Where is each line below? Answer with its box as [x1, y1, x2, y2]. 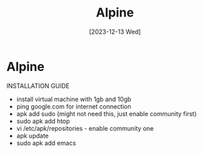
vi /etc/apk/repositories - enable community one [16, 124, 154, 132]
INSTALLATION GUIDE [6, 81, 70, 90]
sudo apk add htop [16, 117, 70, 125]
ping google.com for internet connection [16, 102, 131, 111]
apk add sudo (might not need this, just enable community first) [16, 109, 197, 118]
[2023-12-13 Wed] [89, 27, 141, 36]
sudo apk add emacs [16, 139, 76, 147]
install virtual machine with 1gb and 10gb [16, 95, 131, 103]
